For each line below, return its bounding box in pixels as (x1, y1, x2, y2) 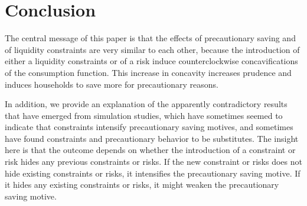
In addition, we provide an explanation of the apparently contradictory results (5, 98, 288, 110)
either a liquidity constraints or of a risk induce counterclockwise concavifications (5, 55, 298, 67)
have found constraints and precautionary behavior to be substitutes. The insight (5, 132, 299, 144)
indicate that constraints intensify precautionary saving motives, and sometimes (5, 121, 293, 133)
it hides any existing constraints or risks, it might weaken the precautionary (5, 178, 279, 191)
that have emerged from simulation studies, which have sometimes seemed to (5, 109, 283, 121)
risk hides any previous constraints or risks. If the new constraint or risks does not (5, 155, 302, 168)
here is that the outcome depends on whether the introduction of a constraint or (5, 144, 296, 156)
